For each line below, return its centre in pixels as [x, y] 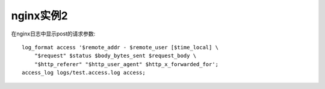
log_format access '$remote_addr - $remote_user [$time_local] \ [120, 47]
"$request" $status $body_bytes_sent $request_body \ [115, 56]
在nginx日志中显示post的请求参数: [53, 34]
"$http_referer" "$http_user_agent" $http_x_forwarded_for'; [126, 64]
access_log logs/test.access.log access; [84, 73]
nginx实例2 [40, 16]
